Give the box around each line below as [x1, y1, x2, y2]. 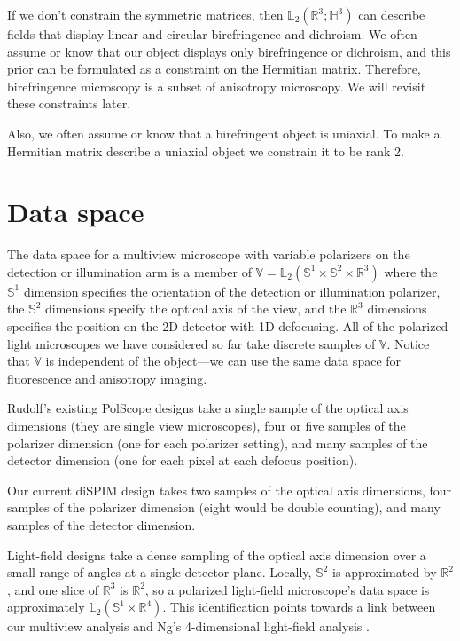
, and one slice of [7, 580, 99, 598]
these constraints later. [7, 94, 131, 113]
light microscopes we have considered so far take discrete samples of [7, 334, 376, 352]
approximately [7, 597, 85, 616]
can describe [358, 5, 425, 23]
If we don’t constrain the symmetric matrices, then [7, 5, 284, 23]
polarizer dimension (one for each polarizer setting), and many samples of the [7, 433, 428, 452]
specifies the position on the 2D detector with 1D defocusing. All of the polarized [7, 317, 448, 336]
